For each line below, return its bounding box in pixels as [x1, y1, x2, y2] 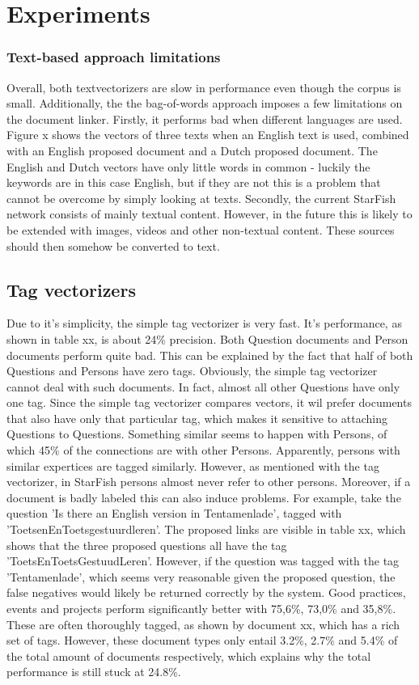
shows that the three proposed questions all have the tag [6, 536, 287, 553]
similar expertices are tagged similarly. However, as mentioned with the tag [6, 457, 379, 474]
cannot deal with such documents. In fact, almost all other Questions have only [6, 378, 400, 395]
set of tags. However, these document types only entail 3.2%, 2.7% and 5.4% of [6, 632, 398, 649]
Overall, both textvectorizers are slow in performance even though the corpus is [6, 78, 401, 95]
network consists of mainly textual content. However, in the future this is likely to [6, 205, 413, 222]
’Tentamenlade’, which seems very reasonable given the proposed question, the [6, 568, 396, 585]
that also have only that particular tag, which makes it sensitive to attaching [6, 409, 387, 426]
